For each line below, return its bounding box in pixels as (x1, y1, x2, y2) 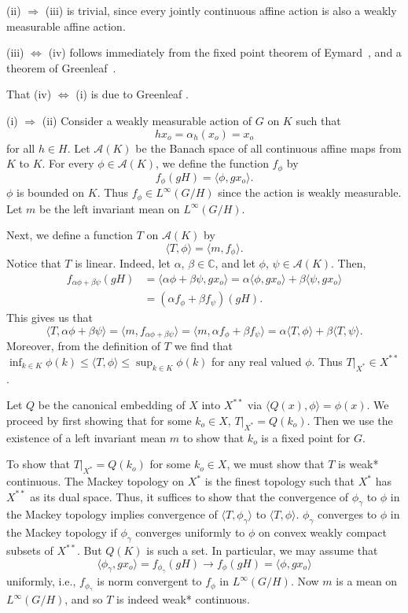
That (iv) (6, 86, 52, 102)
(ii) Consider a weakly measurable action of (42, 112, 252, 128)
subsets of (6, 542, 53, 559)
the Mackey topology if (6, 524, 117, 541)
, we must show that (226, 456, 325, 472)
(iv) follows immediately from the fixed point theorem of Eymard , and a (48, 44, 402, 61)
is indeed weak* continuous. (116, 591, 250, 607)
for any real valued (211, 353, 302, 369)
